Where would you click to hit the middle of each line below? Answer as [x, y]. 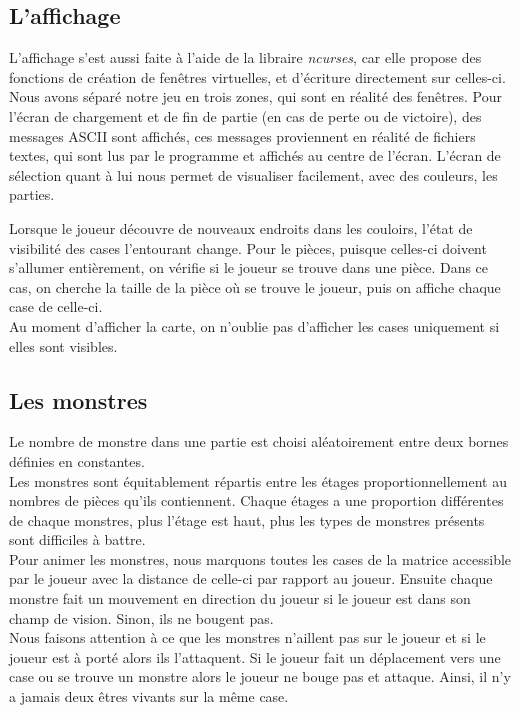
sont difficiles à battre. [77, 539]
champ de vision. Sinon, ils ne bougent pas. [141, 617]
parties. [32, 194]
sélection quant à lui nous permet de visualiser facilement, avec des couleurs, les [253, 174]
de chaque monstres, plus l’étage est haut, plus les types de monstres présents [247, 519]
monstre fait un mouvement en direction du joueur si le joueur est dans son [240, 598]
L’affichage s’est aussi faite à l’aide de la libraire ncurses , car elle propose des [245, 57]
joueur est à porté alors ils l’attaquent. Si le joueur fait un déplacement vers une [255, 656]
